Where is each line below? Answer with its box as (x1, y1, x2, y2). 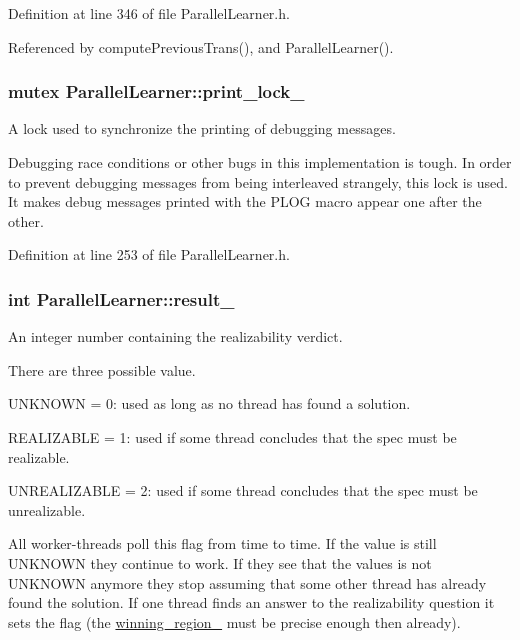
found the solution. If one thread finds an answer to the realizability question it (8, 592, 495, 613)
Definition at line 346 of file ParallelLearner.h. (8, 3, 290, 23)
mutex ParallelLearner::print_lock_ (8, 79, 305, 104)
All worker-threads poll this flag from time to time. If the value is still (8, 533, 437, 554)
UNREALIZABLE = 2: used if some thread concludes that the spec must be (8, 480, 478, 501)
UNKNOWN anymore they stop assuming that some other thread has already (8, 572, 487, 593)
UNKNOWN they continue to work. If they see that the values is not (8, 552, 432, 573)
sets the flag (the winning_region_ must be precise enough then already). (8, 611, 461, 632)
